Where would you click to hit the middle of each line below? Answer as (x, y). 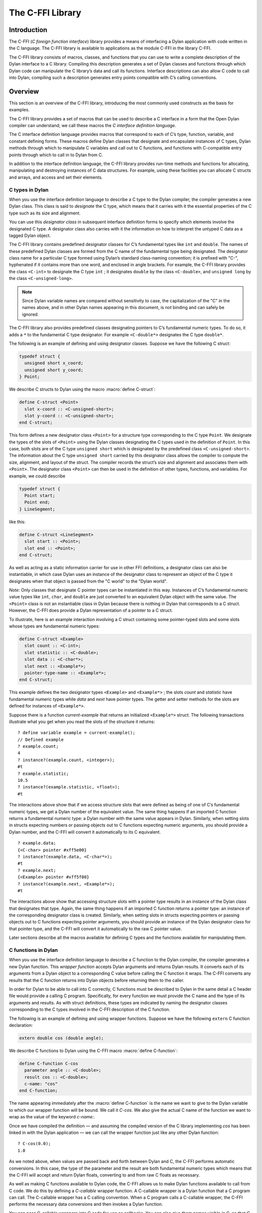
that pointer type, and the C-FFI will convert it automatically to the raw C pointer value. (95, 929)
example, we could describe (37, 476)
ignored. (30, 314)
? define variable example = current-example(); (76, 733)
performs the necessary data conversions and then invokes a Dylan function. (86, 1204)
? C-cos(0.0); (34, 1144)
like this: (17, 522)
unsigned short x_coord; (54, 363)
